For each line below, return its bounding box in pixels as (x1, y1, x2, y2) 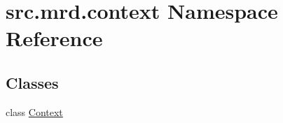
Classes (6, 71, 59, 93)
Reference (6, 24, 103, 52)
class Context (6, 104, 63, 119)
